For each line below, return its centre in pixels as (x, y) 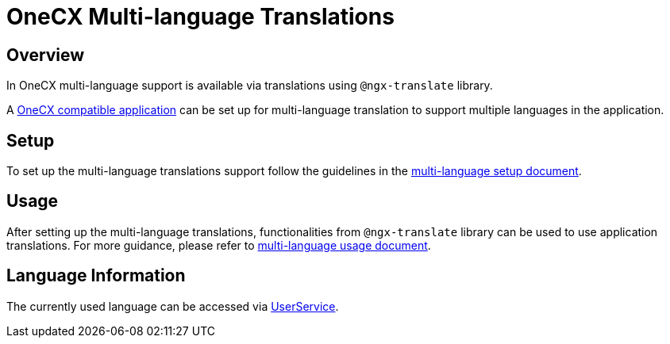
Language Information (96, 276)
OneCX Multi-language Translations (200, 17)
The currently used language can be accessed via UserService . (173, 306)
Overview (46, 55)
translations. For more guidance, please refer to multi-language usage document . (219, 245)
